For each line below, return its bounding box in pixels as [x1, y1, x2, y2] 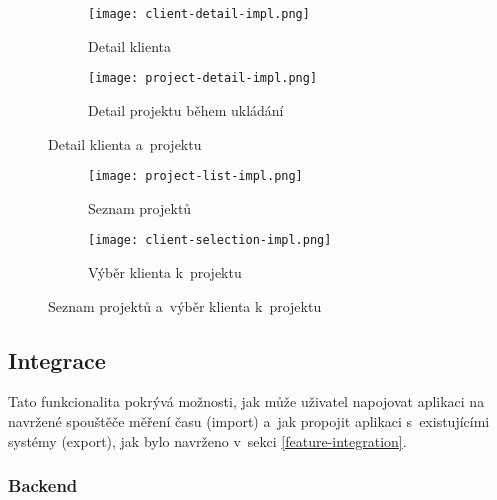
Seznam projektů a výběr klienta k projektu [48, 295, 322, 316]
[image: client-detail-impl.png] [88, 7, 310, 21]
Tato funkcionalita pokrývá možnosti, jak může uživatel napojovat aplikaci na [8, 391, 485, 412]
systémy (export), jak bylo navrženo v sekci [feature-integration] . [8, 430, 407, 451]
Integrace [8, 344, 106, 375]
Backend [8, 473, 78, 498]
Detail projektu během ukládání [88, 99, 284, 120]
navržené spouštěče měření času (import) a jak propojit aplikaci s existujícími [8, 410, 490, 431]
